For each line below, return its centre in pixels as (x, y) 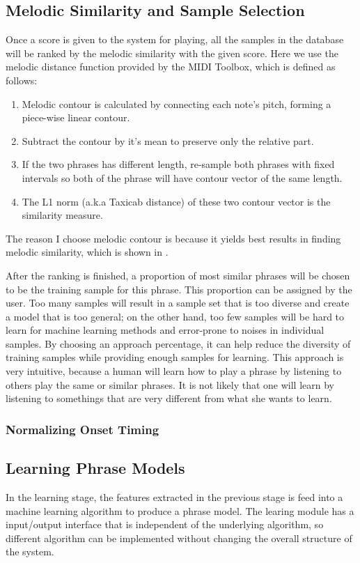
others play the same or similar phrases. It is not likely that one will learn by (170, 384)
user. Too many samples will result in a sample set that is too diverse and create (178, 303)
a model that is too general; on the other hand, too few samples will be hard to (175, 316)
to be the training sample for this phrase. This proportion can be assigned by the (179, 289)
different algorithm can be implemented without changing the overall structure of (179, 538)
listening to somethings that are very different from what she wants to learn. (169, 398)
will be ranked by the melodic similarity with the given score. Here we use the (172, 53)
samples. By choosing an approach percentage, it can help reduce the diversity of (178, 343)
